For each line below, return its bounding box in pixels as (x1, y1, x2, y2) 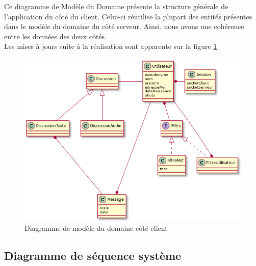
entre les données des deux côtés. (4, 31, 107, 41)
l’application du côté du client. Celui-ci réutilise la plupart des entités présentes (4, 11, 252, 21)
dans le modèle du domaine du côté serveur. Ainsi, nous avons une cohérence (4, 21, 244, 32)
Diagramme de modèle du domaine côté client (24, 222, 168, 233)
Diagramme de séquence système (4, 247, 182, 263)
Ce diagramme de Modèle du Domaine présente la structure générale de (4, 1, 228, 11)
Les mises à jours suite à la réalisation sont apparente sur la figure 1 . (4, 41, 219, 51)
